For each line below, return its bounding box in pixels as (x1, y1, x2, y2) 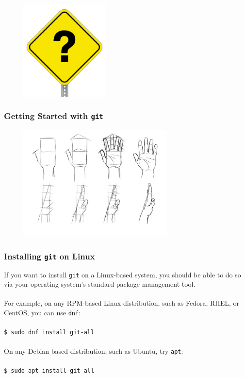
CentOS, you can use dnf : (4, 308, 81, 318)
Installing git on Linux (4, 250, 95, 262)
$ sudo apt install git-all (4, 367, 95, 374)
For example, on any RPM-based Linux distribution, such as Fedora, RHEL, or (4, 298, 240, 308)
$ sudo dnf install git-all (4, 329, 95, 336)
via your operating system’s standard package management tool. (4, 279, 196, 289)
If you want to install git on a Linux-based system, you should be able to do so (4, 269, 241, 279)
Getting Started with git (4, 110, 103, 122)
